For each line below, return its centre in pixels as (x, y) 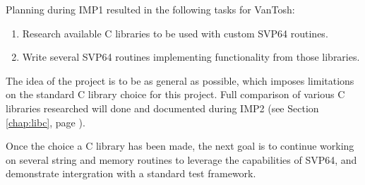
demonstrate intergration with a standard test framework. (131, 173)
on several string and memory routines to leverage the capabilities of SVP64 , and (181, 159)
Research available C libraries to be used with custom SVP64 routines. (175, 33)
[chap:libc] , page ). (46, 122)
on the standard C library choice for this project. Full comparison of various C (175, 94)
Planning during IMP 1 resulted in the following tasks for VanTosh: (150, 9)
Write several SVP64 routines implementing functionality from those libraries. (191, 57)
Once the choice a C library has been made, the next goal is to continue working (180, 146)
